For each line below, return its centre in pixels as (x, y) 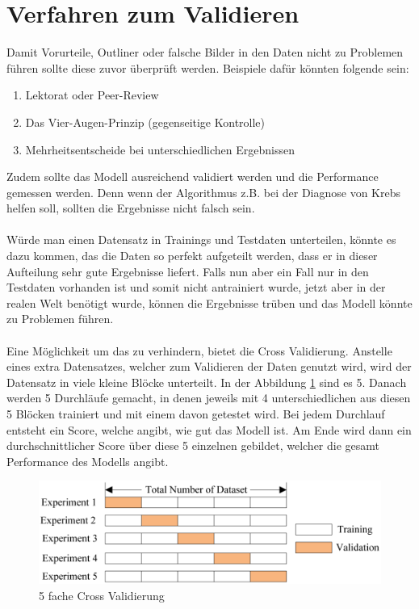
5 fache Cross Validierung (102, 596)
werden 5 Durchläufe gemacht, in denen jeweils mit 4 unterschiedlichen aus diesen (209, 398)
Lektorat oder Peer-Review (92, 95)
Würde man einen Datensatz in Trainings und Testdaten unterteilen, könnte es (201, 239)
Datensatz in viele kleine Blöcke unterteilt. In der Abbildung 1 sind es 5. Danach (207, 382)
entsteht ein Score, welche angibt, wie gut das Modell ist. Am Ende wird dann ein (209, 429)
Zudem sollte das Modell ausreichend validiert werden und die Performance (193, 176)
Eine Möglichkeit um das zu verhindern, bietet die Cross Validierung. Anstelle (199, 350)
